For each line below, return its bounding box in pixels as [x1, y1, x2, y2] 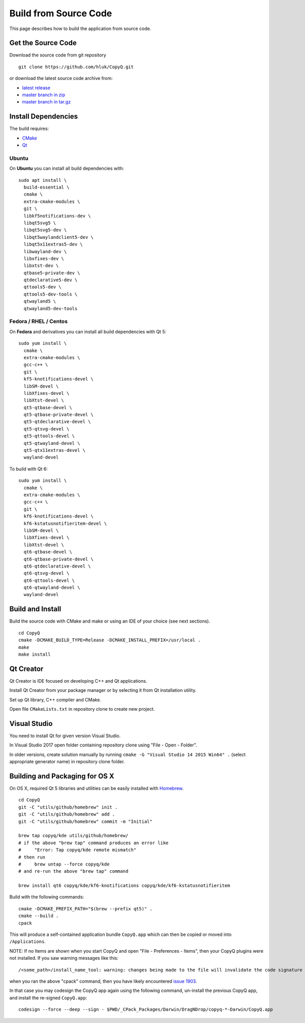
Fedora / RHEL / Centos [9, 318, 68, 325]
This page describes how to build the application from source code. [9, 25, 151, 32]
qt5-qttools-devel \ [23, 433, 75, 439]
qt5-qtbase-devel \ [23, 405, 72, 410]
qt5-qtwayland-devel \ [23, 440, 80, 446]
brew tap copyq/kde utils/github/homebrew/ [18, 833, 129, 839]
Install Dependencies [9, 112, 78, 121]
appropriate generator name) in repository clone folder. [9, 759, 125, 765]
